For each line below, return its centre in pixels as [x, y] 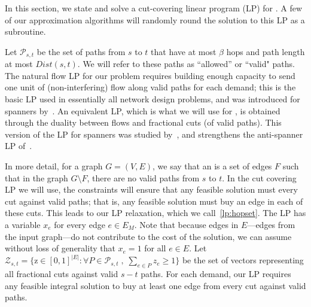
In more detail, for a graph [54, 165]
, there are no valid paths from [143, 177]
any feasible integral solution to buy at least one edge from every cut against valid [155, 285]
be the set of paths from [81, 51]
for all [155, 248]
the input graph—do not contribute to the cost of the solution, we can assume [148, 236]
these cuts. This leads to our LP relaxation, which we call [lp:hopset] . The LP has [155, 213]
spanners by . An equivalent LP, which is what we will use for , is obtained [143, 110]
